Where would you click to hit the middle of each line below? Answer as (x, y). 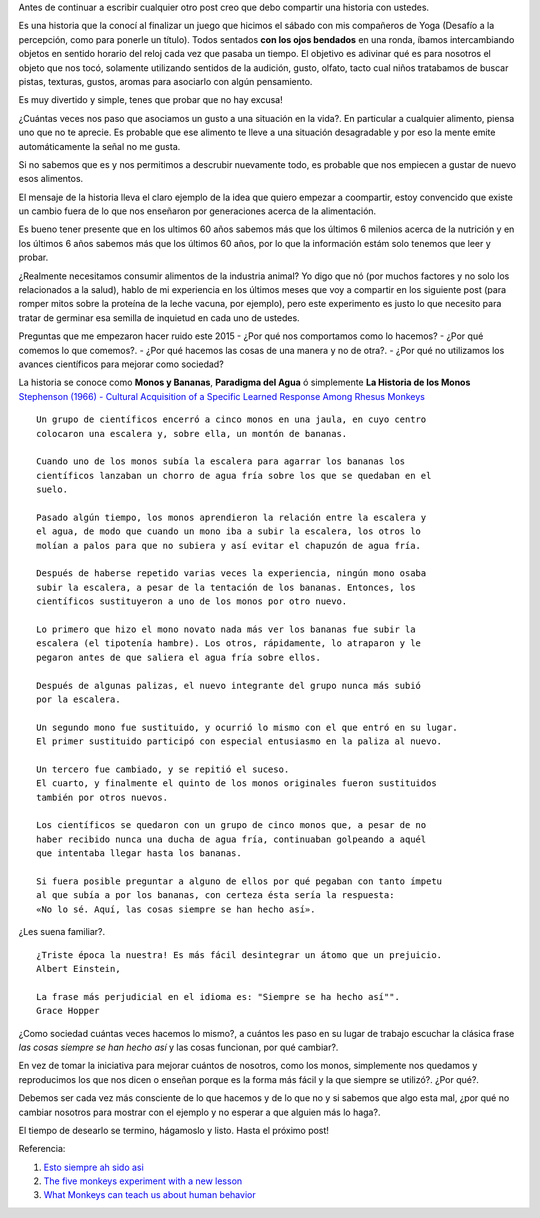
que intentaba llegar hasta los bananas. (139, 853)
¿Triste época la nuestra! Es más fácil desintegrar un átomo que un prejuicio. (239, 954)
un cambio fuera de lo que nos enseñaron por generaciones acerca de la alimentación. (197, 211)
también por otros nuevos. (102, 797)
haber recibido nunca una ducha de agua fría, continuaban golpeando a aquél (231, 839)
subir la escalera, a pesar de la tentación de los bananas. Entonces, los (226, 587)
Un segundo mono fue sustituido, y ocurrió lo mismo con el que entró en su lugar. (247, 727)
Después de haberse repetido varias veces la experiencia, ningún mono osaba (231, 573)
